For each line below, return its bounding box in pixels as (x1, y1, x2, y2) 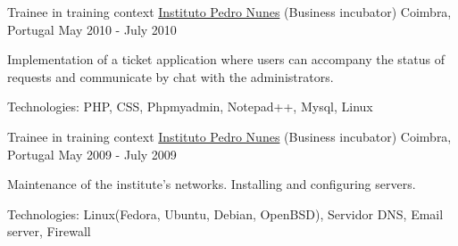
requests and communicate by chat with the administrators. (7, 67, 334, 86)
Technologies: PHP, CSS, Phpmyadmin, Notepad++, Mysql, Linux (7, 97, 373, 116)
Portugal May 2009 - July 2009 (7, 144, 177, 163)
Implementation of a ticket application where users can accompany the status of (7, 50, 445, 69)
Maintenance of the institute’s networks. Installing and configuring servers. (7, 175, 416, 193)
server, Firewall (7, 222, 91, 241)
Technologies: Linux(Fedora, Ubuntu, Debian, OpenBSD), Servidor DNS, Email (7, 204, 444, 223)
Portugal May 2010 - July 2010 (7, 20, 177, 38)
